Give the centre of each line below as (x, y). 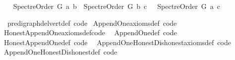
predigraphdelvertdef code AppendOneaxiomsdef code (92, 23)
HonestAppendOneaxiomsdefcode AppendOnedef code (90, 32)
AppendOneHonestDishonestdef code (60, 52)
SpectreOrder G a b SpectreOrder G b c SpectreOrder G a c (117, 6)
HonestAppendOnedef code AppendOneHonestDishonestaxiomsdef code (117, 42)
